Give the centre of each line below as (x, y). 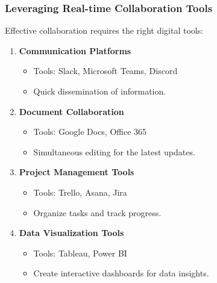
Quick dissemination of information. (100, 91)
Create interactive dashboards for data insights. (121, 273)
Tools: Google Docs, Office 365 (90, 132)
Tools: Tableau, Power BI (80, 253)
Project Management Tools (77, 172)
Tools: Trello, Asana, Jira (80, 192)
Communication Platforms (75, 50)
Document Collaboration (71, 111)
